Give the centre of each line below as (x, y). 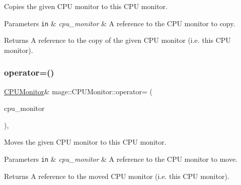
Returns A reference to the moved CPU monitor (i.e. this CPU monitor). (117, 176)
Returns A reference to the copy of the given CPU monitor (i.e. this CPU (117, 40)
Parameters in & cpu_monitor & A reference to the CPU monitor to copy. (120, 23)
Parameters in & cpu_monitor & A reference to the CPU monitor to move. (121, 159)
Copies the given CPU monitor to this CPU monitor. (86, 6)
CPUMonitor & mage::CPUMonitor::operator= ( (78, 91)
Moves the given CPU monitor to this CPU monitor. (85, 142)
